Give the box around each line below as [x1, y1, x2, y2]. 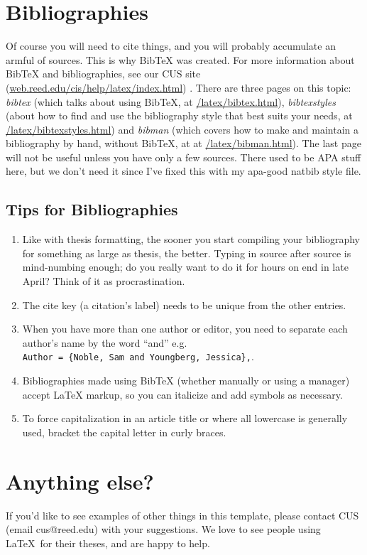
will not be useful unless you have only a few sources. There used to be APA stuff [6, 149, 361, 164]
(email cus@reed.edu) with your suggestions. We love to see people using [6, 522, 321, 537]
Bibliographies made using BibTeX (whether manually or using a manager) [22, 373, 350, 388]
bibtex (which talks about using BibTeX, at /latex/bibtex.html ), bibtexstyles [6, 94, 336, 109]
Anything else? [6, 466, 154, 495]
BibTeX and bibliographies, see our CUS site [6, 66, 201, 81]
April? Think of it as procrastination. [22, 274, 185, 289]
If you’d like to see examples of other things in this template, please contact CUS [6, 507, 359, 522]
